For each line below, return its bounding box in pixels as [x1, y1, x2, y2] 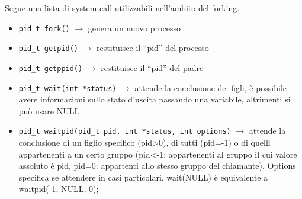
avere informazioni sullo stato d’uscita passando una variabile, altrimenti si [18, 93, 291, 105]
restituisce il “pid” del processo [97, 41, 209, 54]
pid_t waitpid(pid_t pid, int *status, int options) [18, 127, 231, 136]
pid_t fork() [18, 24, 70, 33]
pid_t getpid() [18, 44, 79, 53]
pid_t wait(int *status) [18, 84, 117, 93]
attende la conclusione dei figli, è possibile [134, 81, 287, 94]
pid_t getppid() [18, 64, 83, 73]
